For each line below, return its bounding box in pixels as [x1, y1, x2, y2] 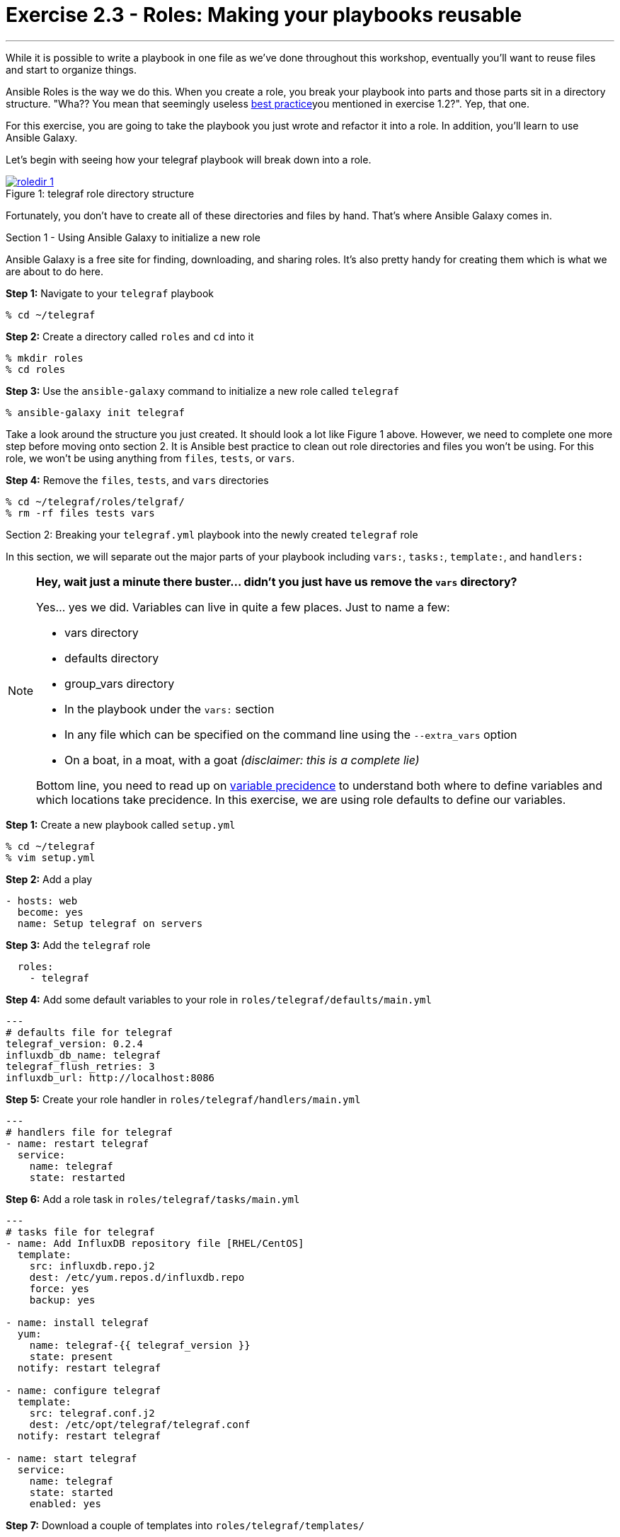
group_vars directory [64, 676, 175, 691]
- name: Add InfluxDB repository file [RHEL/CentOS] [6, 1237, 304, 1249]
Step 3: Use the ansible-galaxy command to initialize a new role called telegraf [6, 384, 399, 397]
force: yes [29, 1282, 90, 1294]
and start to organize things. [6, 63, 137, 76]
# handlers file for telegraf [6, 1126, 173, 1138]
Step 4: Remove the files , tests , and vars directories [6, 473, 269, 486]
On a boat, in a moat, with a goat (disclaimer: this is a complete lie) [64, 752, 420, 767]
